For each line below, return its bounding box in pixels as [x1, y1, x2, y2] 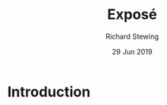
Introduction [7, 83, 91, 100]
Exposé [107, 6, 158, 24]
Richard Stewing [105, 32, 159, 41]
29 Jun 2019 [112, 47, 153, 56]
